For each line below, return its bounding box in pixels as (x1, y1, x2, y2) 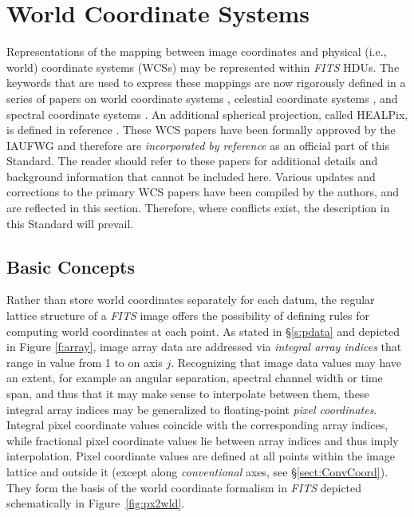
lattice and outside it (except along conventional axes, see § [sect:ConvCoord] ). (6, 463, 388, 480)
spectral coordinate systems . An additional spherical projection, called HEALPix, (6, 105, 408, 122)
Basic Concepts (6, 254, 136, 278)
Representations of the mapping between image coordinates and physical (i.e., (6, 43, 387, 60)
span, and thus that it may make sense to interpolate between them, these (6, 385, 369, 402)
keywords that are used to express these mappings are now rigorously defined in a (6, 74, 406, 91)
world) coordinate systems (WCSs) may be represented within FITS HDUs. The (6, 58, 400, 75)
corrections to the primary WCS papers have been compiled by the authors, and (6, 184, 400, 200)
